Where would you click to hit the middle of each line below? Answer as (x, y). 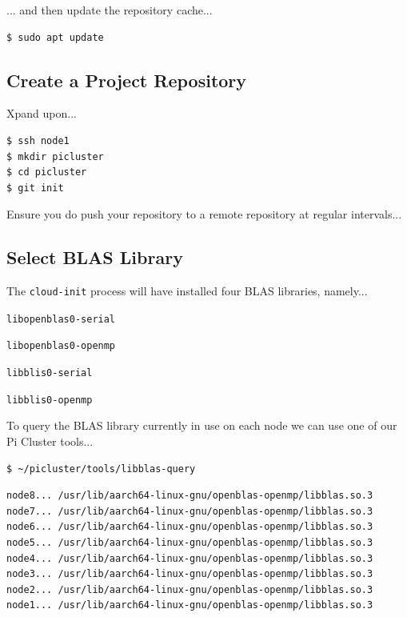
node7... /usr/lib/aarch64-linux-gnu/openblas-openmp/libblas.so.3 (190, 511)
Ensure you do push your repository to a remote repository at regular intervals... (204, 214)
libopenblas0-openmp (61, 346)
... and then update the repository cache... (110, 10)
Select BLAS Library (95, 257)
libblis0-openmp (50, 400)
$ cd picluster (47, 172)
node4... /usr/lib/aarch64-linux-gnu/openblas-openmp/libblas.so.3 (190, 558)
